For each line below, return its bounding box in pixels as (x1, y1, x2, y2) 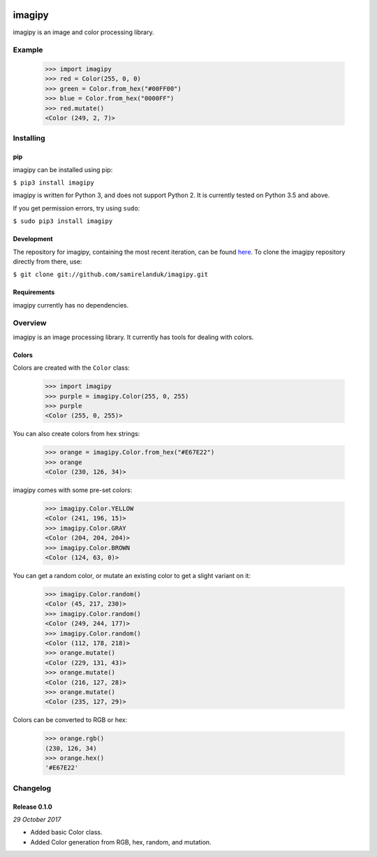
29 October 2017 (13, 815, 61, 823)
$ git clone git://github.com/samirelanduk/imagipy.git (13, 271, 209, 279)
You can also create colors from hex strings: (13, 430, 140, 438)
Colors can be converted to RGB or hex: (13, 716, 128, 724)
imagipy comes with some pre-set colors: (13, 486, 133, 494)
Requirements (13, 288, 55, 296)
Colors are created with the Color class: (13, 363, 131, 372)
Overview (13, 318, 47, 328)
